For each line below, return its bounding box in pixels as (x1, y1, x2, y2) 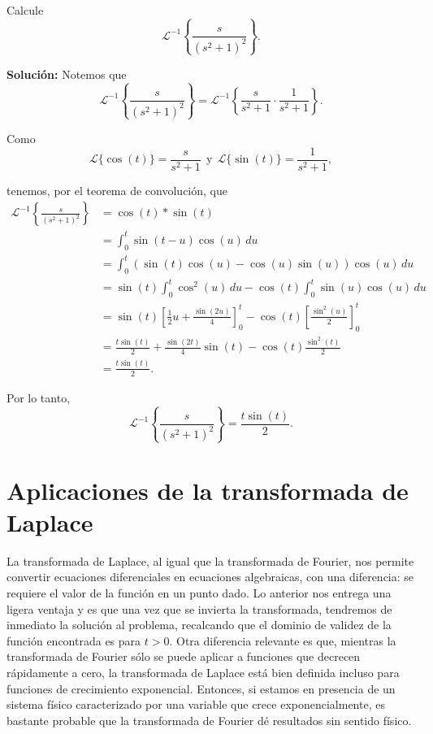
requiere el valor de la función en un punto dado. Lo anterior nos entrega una (6, 584, 392, 602)
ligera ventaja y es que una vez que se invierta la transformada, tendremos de (6, 600, 392, 617)
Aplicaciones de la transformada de (6, 473, 409, 506)
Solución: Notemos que (6, 65, 127, 82)
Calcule (6, 2, 44, 18)
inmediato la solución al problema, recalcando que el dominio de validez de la (6, 616, 392, 633)
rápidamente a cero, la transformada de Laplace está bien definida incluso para (6, 664, 400, 680)
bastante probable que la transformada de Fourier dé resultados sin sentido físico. (6, 711, 412, 728)
